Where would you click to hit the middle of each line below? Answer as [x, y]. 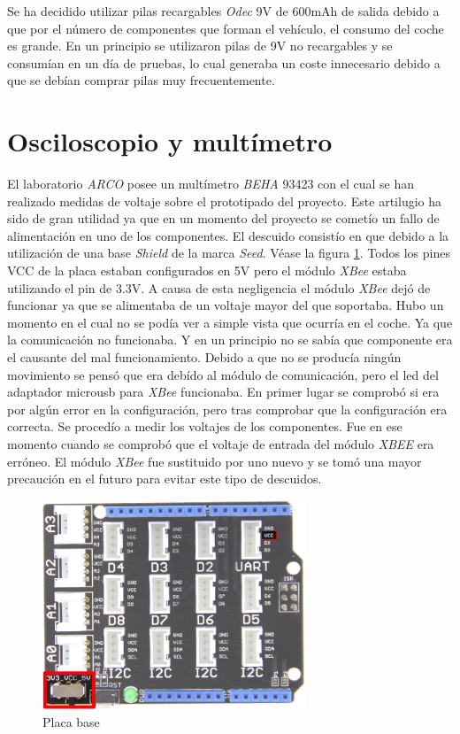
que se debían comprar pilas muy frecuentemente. [141, 80]
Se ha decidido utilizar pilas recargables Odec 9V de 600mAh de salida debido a [223, 11]
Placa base [71, 722]
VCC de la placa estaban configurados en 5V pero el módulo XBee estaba [207, 270]
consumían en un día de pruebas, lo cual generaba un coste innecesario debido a [224, 62]
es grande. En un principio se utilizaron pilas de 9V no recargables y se [200, 46]
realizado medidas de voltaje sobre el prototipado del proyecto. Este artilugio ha [225, 201]
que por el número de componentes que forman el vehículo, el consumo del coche [226, 28]
